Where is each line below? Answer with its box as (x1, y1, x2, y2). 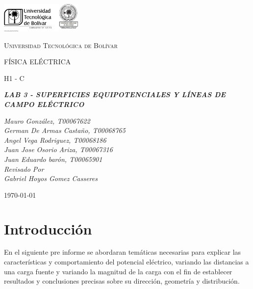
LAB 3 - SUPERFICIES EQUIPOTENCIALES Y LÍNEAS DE (4, 89, 226, 100)
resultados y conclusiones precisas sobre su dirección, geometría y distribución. (4, 276, 240, 286)
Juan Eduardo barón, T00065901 (4, 154, 102, 164)
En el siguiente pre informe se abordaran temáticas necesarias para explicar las (4, 247, 241, 257)
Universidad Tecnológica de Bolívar (4, 40, 118, 50)
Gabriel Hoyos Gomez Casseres (4, 173, 98, 184)
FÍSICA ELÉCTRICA (4, 56, 71, 67)
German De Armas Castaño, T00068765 (4, 125, 126, 135)
